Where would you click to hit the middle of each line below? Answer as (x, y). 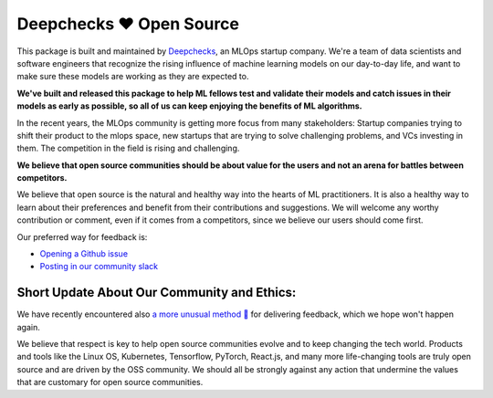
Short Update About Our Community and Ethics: (157, 293)
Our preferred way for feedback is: (82, 236)
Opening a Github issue (84, 254)
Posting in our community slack (99, 267)
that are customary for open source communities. (110, 382)
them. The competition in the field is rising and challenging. (128, 148)
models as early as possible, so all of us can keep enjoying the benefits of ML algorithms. (189, 106)
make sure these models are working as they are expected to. (133, 77)
